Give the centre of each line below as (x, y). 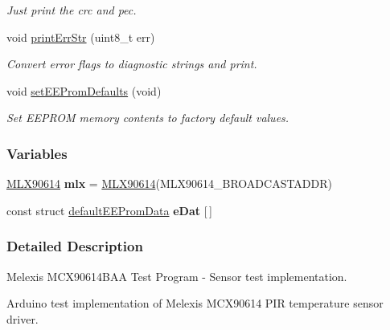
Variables (37, 153)
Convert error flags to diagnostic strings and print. (132, 64)
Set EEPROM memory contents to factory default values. (148, 118)
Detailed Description (75, 246)
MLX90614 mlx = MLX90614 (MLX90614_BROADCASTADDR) (170, 183)
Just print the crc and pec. (72, 10)
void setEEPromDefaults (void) (84, 90)
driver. (23, 318)
